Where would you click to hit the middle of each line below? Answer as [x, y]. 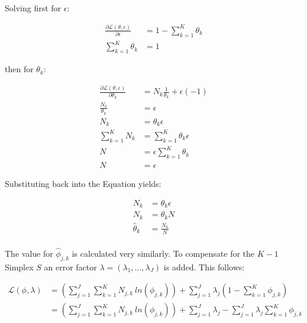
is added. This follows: [204, 267]
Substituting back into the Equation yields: [83, 183]
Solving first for [33, 8]
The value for [29, 253]
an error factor [70, 267]
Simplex [19, 267]
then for [19, 69]
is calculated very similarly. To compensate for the [163, 253]
